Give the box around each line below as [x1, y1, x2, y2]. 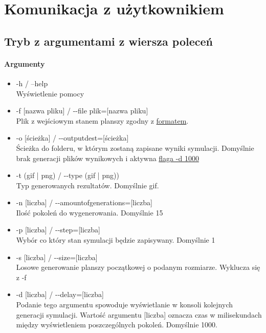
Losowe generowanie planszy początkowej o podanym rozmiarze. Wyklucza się [16, 262, 260, 272]
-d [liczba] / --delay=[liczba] [16, 289, 104, 300]
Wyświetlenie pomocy [16, 88, 84, 99]
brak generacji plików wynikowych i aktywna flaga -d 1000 [16, 152, 199, 163]
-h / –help [16, 77, 48, 88]
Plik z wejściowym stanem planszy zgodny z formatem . [16, 115, 189, 126]
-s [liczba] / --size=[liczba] [16, 251, 98, 262]
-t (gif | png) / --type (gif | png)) [16, 170, 119, 181]
